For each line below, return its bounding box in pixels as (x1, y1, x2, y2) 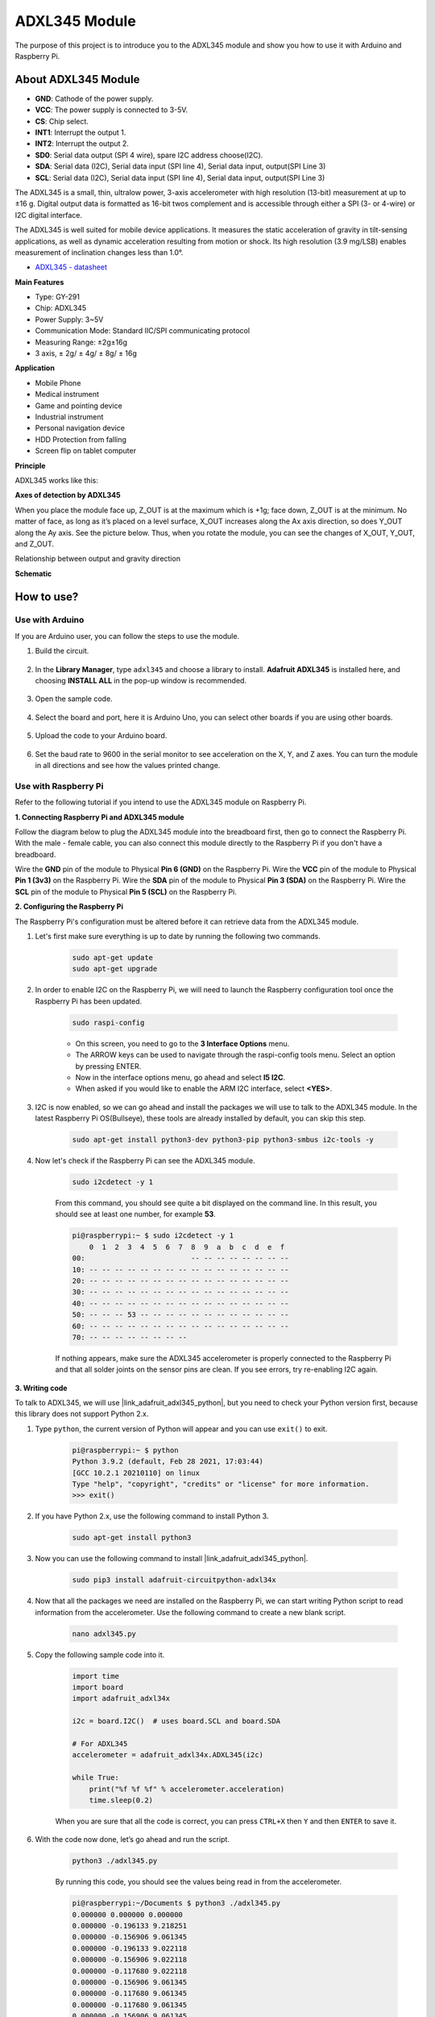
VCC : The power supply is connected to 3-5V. (35, 105, 188, 115)
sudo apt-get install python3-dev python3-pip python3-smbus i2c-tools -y (72, 1135, 375, 1145)
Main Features (14, 277, 64, 286)
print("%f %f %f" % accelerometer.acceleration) (89, 1784, 285, 1794)
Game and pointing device (35, 400, 122, 411)
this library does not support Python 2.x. (14, 1409, 149, 1419)
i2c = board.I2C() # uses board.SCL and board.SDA (72, 1717, 281, 1726)
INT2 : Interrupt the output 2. (35, 139, 129, 148)
